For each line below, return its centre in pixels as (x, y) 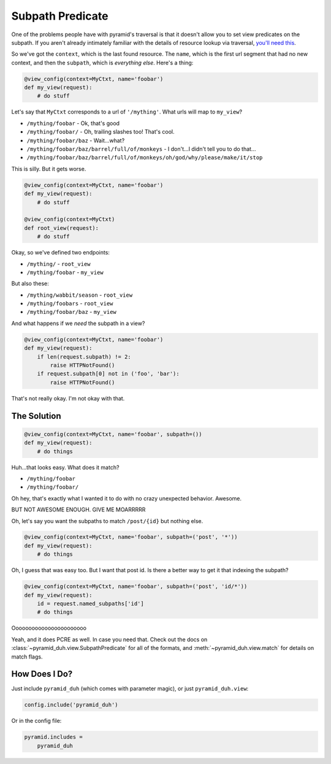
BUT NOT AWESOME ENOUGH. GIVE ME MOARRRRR (78, 510)
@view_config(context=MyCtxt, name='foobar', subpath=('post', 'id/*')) (136, 586)
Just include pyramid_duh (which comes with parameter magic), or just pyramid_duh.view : (130, 689)
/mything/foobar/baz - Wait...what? (76, 140)
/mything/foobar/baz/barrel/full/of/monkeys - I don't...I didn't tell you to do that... (141, 149)
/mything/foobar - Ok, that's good (73, 123)
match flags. (27, 657)
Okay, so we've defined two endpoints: (61, 253)
